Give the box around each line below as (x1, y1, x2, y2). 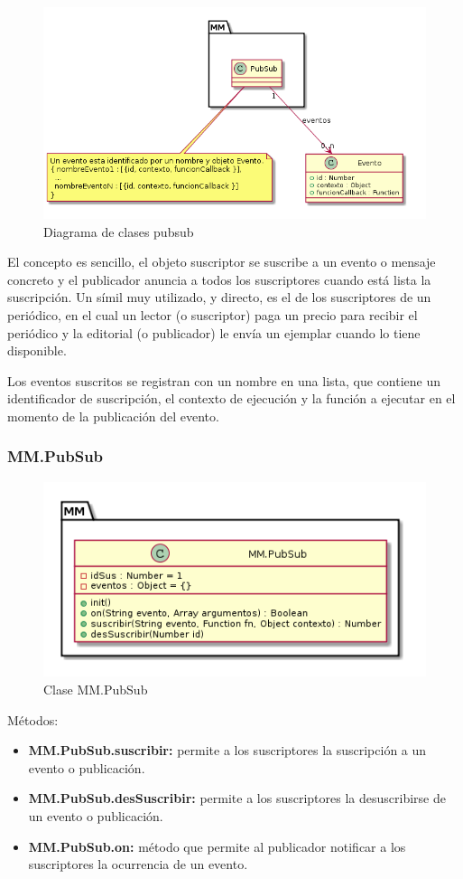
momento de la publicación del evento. (7, 406, 219, 425)
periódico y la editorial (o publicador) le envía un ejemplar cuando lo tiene (7, 323, 421, 342)
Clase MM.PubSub (43, 679, 148, 698)
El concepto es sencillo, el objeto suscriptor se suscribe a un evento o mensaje (7, 252, 436, 271)
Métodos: (7, 710, 59, 729)
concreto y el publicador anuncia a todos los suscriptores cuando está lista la (7, 269, 431, 288)
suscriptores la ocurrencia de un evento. (28, 855, 248, 874)
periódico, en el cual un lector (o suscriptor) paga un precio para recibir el (7, 306, 418, 324)
